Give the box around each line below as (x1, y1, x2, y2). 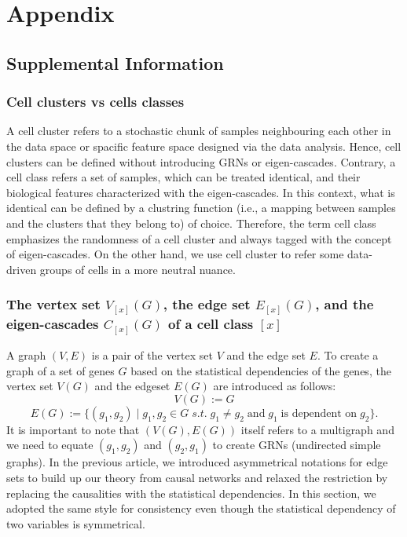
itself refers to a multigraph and (240, 421, 394, 437)
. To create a (317, 346, 379, 363)
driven (6, 261, 37, 277)
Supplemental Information (6, 50, 224, 75)
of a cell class (167, 314, 254, 334)
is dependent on (280, 407, 357, 419)
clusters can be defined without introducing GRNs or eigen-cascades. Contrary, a (6, 153, 396, 170)
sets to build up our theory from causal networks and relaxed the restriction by (6, 469, 388, 485)
